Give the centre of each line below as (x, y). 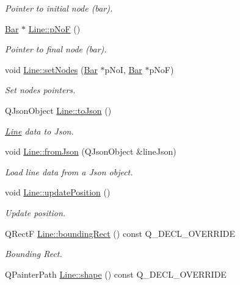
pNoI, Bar (123, 69)
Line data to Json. (39, 131)
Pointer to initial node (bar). (59, 8)
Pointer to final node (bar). (56, 49)
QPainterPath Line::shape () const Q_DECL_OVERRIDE (116, 274)
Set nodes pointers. (40, 90)
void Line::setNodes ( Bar (51, 69)
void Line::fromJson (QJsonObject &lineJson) (91, 151)
